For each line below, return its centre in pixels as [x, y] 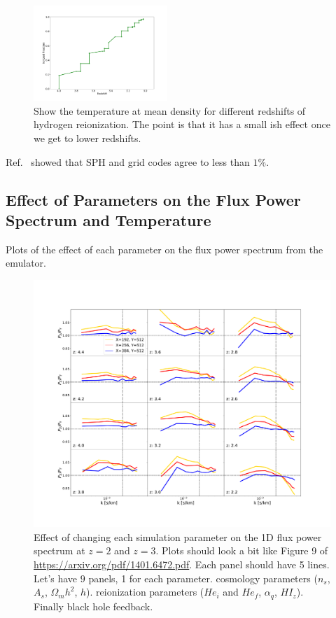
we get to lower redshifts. [87, 138]
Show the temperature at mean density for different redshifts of [170, 110]
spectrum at [59, 550]
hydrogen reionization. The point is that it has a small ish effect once [182, 124]
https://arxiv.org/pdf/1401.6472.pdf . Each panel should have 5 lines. [182, 564]
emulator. [26, 263]
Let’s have [56, 578]
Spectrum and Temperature [108, 219]
